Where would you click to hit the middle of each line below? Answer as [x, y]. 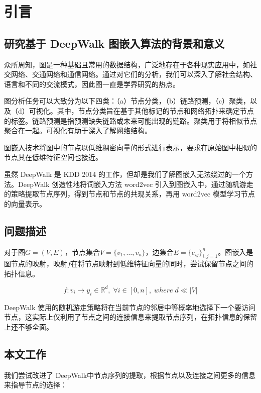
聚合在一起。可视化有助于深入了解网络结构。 [78, 130]
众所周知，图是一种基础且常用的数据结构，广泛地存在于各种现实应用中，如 [127, 64]
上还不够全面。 [29, 326]
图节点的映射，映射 [36, 264]
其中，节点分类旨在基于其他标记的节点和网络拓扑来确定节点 [155, 110]
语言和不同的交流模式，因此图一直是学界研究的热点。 [92, 84]
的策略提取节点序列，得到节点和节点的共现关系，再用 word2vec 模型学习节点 [129, 194]
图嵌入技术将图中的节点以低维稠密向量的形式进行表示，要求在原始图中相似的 [130, 147]
